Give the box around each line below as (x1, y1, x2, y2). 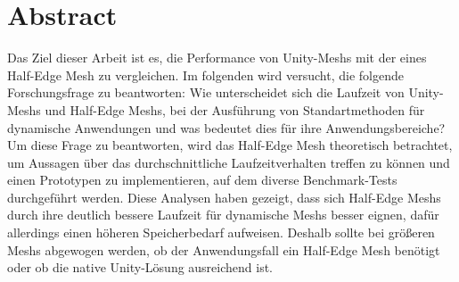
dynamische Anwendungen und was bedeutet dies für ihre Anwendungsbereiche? (7, 118, 446, 137)
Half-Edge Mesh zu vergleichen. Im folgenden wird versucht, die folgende (7, 65, 404, 84)
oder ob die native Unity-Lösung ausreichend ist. (7, 258, 274, 277)
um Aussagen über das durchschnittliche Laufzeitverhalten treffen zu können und (7, 153, 450, 171)
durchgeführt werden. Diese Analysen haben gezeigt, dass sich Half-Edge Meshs (7, 187, 441, 206)
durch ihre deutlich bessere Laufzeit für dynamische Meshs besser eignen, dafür (7, 205, 439, 224)
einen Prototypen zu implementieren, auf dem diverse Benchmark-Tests (7, 170, 398, 189)
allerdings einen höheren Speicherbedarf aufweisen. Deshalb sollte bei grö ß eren (7, 223, 435, 242)
